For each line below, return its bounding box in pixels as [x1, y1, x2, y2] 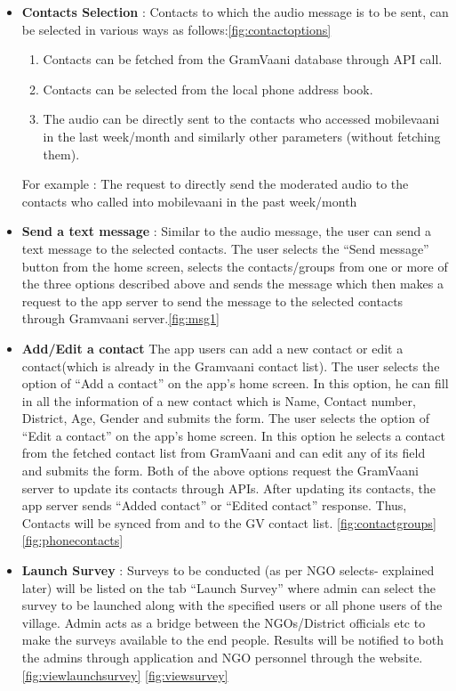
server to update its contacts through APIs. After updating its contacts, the [21, 478, 436, 497]
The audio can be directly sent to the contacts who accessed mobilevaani [43, 110, 440, 128]
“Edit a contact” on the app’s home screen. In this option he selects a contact [21, 426, 445, 444]
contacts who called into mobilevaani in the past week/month [21, 191, 357, 210]
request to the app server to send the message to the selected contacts [21, 291, 404, 310]
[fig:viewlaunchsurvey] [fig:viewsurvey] [21, 665, 228, 684]
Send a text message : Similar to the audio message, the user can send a [21, 222, 431, 240]
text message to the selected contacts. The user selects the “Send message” [21, 239, 429, 257]
